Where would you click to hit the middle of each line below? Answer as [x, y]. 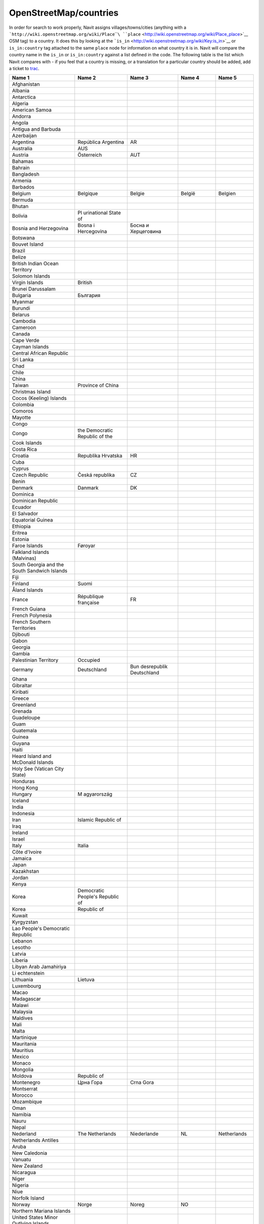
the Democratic [95, 430]
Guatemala [24, 730]
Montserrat [25, 1089]
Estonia [21, 540]
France [20, 600]
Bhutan [20, 207]
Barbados [23, 187]
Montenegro [26, 1083]
